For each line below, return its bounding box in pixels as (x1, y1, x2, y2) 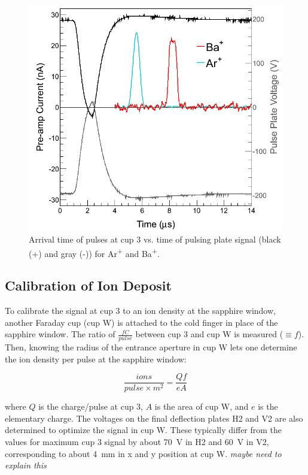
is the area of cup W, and (154, 400, 249, 413)
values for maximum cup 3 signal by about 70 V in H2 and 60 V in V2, (5, 435, 269, 448)
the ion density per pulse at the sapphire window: (5, 352, 187, 365)
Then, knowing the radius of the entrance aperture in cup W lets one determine (5, 341, 297, 353)
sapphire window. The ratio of (5, 328, 115, 340)
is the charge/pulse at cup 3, (38, 400, 144, 413)
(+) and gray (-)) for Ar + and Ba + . (29, 245, 160, 259)
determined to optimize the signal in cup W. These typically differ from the (5, 423, 282, 436)
